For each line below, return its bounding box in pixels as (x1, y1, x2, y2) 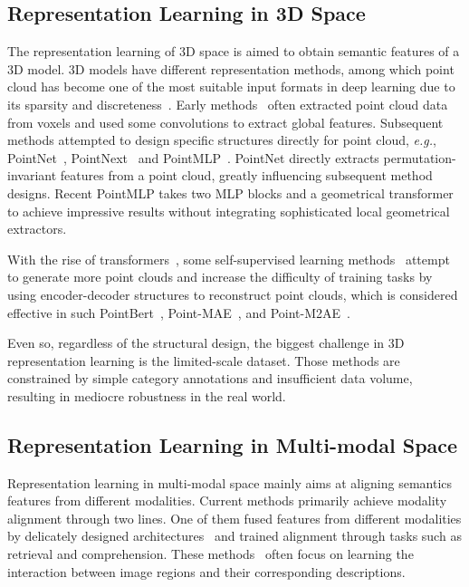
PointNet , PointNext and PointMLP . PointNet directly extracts (7, 148, 379, 167)
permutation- (383, 148, 456, 167)
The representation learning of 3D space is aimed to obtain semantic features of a (7, 42, 460, 61)
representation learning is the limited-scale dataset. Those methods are (7, 351, 400, 370)
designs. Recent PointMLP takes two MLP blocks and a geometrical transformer (7, 183, 454, 202)
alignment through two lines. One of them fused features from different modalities (7, 508, 462, 527)
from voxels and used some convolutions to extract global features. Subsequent (7, 112, 444, 131)
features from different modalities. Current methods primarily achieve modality (7, 491, 447, 510)
